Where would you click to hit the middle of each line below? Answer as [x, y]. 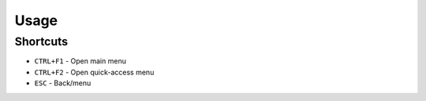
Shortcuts [41, 41]
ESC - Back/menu [63, 83]
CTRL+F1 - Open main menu [80, 61]
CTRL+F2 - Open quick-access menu [94, 72]
